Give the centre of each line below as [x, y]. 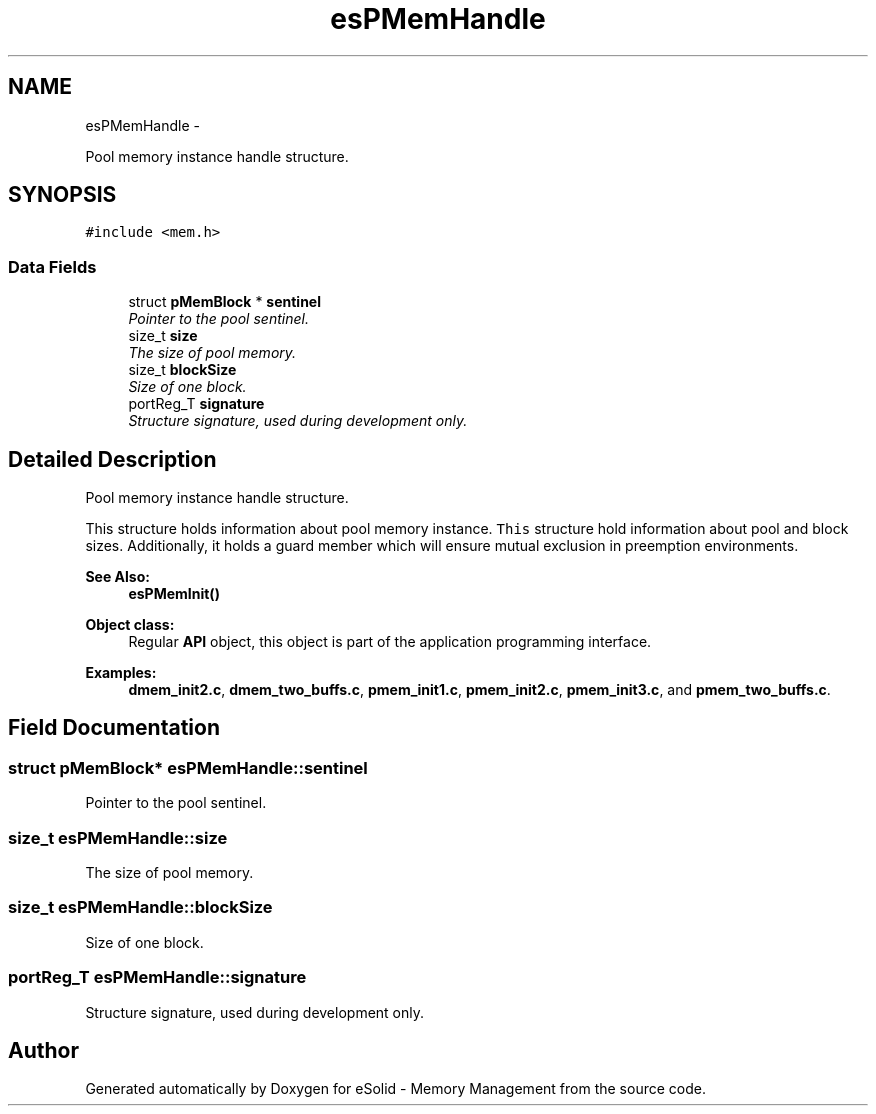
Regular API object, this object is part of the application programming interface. [390, 642]
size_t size [163, 336]
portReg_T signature [196, 404]
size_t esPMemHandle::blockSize [140, 907]
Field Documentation [114, 728]
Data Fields [52, 266]
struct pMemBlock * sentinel [224, 302]
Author [43, 1050]
